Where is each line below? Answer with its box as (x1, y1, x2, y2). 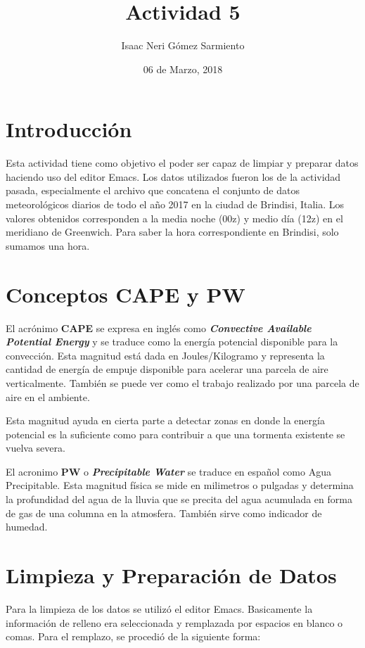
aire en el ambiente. (6, 389, 90, 404)
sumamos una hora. (6, 238, 90, 253)
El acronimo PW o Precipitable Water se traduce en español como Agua (6, 464, 331, 478)
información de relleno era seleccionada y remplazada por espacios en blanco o (6, 615, 343, 630)
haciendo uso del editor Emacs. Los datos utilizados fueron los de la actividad (6, 169, 341, 184)
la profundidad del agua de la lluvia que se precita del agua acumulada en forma (6, 492, 352, 507)
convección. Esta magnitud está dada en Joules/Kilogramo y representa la (6, 348, 325, 362)
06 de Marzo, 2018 (143, 61, 223, 76)
